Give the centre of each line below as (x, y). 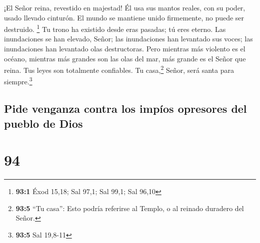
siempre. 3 (18, 81)
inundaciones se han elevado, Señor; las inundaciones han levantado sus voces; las (128, 39)
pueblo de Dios (43, 123)
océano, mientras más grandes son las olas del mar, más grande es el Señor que (125, 58)
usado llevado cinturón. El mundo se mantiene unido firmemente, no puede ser (124, 17)
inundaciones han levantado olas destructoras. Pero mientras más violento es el (125, 49)
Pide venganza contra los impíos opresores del (125, 109)
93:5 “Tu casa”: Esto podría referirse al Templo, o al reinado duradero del (130, 208)
